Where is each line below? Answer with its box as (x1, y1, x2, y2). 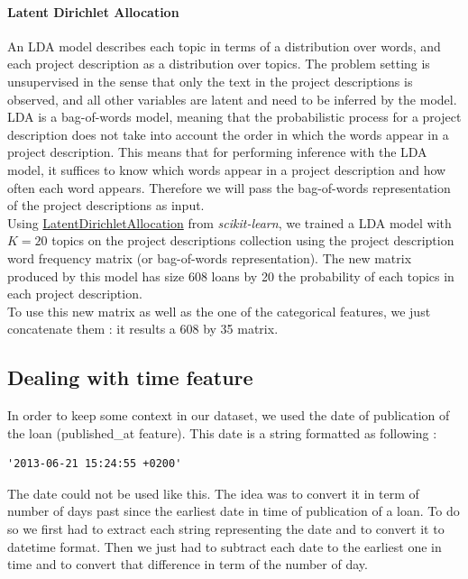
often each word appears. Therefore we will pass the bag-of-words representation (7, 178, 451, 197)
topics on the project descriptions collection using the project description (51, 231, 454, 250)
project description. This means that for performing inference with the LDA (7, 142, 427, 161)
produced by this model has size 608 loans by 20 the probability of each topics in (7, 266, 454, 285)
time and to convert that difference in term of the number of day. (7, 555, 368, 574)
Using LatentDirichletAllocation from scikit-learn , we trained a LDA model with (7, 213, 452, 232)
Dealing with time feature (7, 363, 253, 391)
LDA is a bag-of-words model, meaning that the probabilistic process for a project (7, 107, 462, 126)
